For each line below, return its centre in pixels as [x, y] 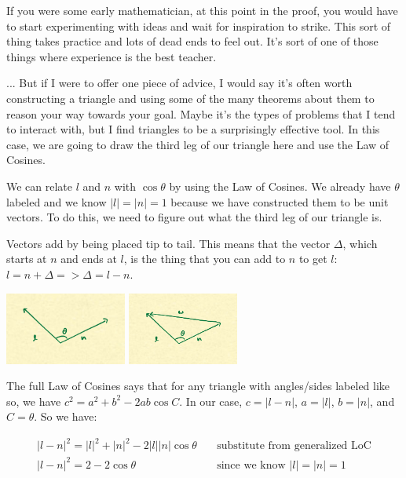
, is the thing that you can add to [205, 259]
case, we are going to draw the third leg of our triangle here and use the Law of [198, 144]
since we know [251, 465]
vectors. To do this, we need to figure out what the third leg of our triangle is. [194, 217]
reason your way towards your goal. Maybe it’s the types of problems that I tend [201, 113]
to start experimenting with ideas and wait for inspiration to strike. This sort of [199, 26]
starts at [27, 259]
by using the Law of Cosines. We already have [280, 186]
